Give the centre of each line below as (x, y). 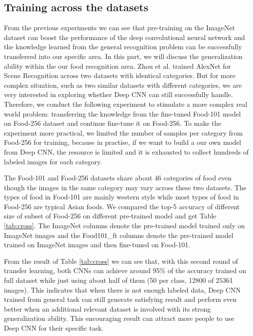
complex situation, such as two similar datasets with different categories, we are (123, 85)
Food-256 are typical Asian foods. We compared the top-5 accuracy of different (122, 206)
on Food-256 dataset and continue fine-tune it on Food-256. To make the (113, 123)
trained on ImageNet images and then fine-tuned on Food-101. (97, 245)
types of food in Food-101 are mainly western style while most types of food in (122, 197)
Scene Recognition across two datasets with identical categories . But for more (120, 75)
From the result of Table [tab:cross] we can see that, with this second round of (121, 261)
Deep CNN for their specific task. (54, 328)
